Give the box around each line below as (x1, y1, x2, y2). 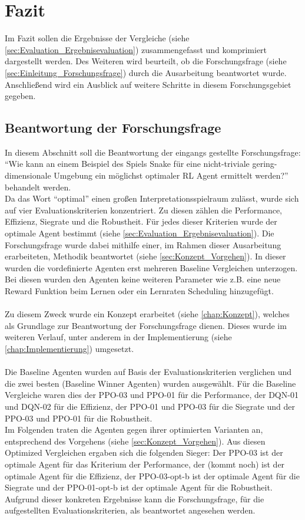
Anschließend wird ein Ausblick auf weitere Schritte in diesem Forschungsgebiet (5, 78, 291, 90)
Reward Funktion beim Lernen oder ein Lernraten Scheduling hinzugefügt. (5, 285, 274, 297)
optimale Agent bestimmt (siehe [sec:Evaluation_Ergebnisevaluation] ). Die (5, 227, 274, 239)
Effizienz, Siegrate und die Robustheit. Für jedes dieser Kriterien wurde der (5, 215, 277, 228)
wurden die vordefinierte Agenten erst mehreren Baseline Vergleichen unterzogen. (5, 261, 298, 274)
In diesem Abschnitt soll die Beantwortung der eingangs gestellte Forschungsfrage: (5, 146, 301, 158)
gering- (252, 157, 277, 170)
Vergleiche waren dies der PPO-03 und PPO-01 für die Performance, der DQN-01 (5, 389, 299, 401)
